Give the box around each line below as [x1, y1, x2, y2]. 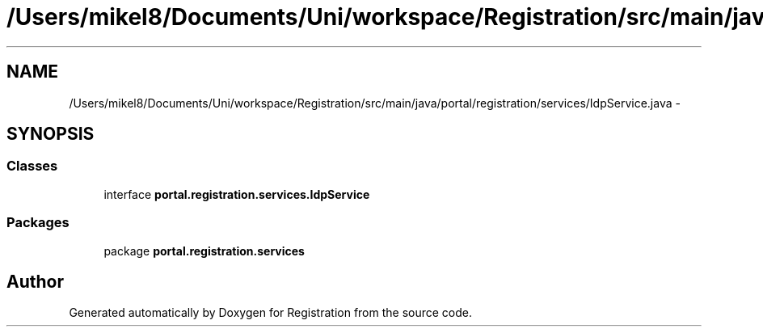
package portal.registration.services [103, 243, 305, 258]
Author [6, 271, 64, 292]
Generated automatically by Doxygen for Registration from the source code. [69, 306, 473, 320]
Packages [6, 214, 70, 231]
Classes [6, 158, 58, 175]
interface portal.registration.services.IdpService [103, 187, 370, 201]
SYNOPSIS [6, 124, 95, 145]
